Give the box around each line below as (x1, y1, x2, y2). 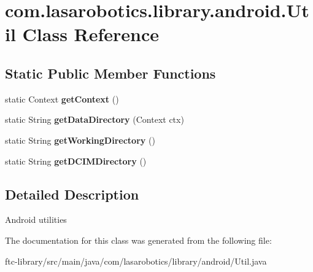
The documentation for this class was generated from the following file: (5, 233, 272, 246)
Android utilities (5, 213, 67, 226)
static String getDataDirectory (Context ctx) (5, 113, 184, 126)
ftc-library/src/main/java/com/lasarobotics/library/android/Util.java (5, 254, 267, 267)
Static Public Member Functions (5, 63, 216, 82)
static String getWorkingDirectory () (5, 133, 155, 146)
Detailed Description (5, 184, 139, 203)
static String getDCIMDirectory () (5, 154, 147, 167)
